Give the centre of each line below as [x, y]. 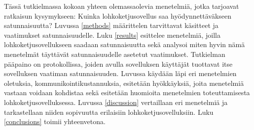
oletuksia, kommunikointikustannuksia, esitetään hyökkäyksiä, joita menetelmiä [124, 83]
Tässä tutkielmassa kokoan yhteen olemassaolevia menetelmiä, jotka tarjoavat [122, 6]
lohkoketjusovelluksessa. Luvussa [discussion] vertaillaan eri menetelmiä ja [116, 102]
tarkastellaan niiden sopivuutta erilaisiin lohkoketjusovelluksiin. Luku [109, 112]
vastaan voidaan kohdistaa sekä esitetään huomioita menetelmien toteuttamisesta [127, 92]
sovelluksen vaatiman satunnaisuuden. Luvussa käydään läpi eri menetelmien [120, 73]
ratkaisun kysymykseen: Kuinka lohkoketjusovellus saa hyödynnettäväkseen [118, 15]
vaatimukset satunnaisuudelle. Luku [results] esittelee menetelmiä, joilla [112, 35]
